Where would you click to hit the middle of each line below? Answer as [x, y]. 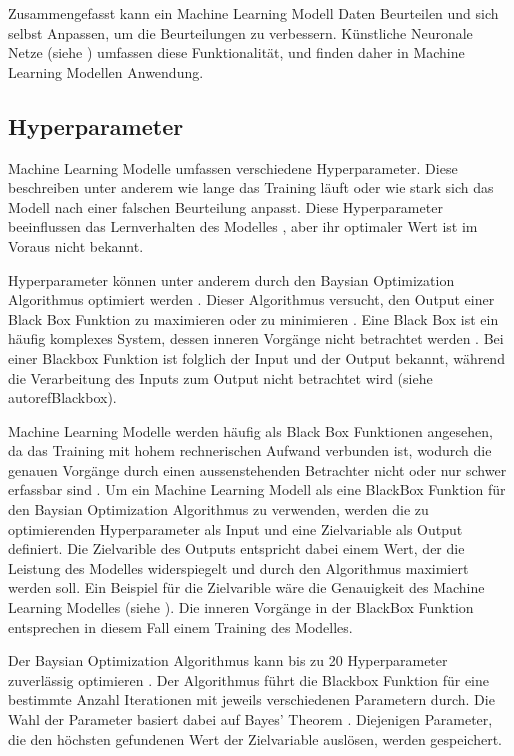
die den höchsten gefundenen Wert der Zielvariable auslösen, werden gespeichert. [255, 738]
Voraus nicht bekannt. [76, 245]
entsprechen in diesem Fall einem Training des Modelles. [180, 626]
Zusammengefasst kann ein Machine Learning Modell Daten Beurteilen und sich [253, 13]
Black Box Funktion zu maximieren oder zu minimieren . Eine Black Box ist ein [253, 318]
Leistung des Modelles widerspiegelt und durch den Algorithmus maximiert [238, 567]
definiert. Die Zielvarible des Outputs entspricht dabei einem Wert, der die [236, 548]
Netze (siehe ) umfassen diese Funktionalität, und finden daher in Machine [236, 52]
